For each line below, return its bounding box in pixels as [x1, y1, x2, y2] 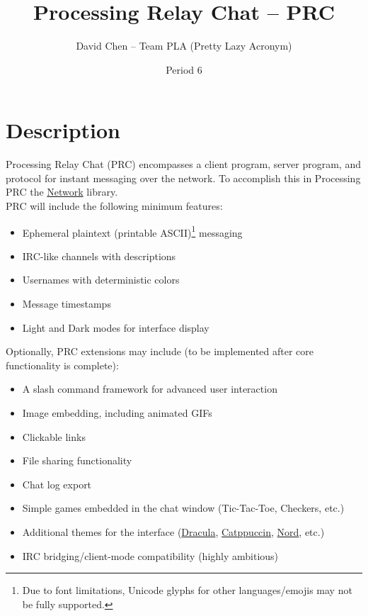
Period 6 [166, 62, 202, 77]
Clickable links [22, 429, 86, 444]
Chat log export [22, 476, 92, 491]
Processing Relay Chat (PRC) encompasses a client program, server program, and [6, 157, 361, 172]
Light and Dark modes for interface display [22, 320, 209, 335]
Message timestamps [22, 296, 111, 311]
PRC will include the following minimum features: [6, 198, 223, 213]
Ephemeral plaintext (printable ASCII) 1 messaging [22, 223, 243, 240]
